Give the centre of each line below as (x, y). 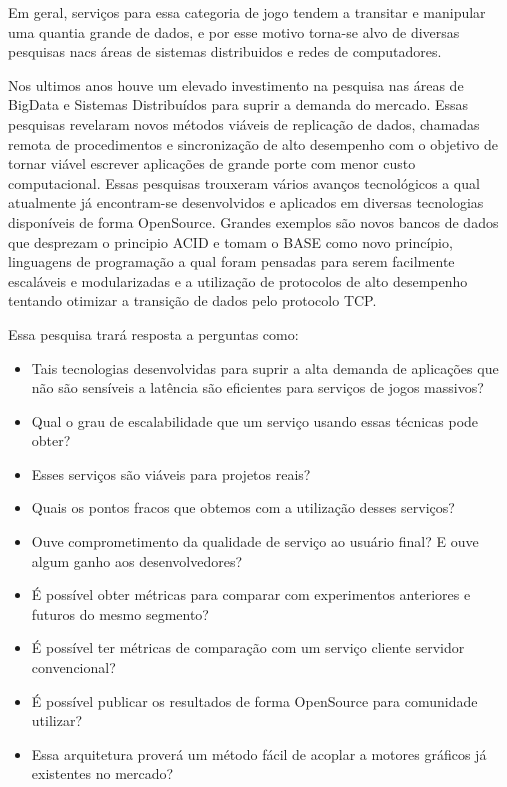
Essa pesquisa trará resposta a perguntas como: (153, 333)
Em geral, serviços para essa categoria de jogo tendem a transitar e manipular (247, 12)
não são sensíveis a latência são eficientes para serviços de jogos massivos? (257, 387)
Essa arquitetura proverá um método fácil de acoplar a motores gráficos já (259, 753)
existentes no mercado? (102, 773)
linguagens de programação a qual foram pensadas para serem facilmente (231, 261)
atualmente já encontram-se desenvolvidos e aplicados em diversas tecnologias (246, 202)
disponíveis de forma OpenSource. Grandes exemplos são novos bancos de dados (253, 221)
